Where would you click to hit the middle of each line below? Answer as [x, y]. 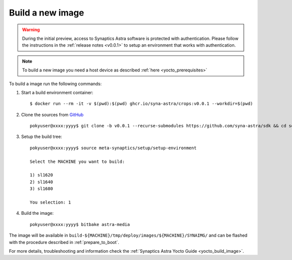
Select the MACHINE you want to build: [77, 161]
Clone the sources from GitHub [52, 115]
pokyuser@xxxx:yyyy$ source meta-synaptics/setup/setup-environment [113, 148]
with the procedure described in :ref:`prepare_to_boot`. [64, 242]
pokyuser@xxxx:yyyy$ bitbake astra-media [80, 224]
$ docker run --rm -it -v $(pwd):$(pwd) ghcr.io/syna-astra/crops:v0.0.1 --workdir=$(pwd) [141, 104]
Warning [31, 30]
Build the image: [37, 213]
